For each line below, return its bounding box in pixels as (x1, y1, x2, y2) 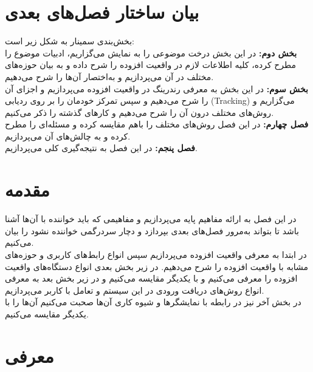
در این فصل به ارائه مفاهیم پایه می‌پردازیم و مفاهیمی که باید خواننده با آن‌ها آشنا (5, 212, 297, 225)
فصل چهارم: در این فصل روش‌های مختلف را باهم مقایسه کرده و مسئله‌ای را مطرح (5, 118, 309, 130)
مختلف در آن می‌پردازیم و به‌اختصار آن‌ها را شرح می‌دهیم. (5, 70, 214, 83)
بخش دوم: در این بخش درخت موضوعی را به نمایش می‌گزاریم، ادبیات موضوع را (5, 46, 297, 59)
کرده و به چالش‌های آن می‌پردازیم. (5, 129, 131, 142)
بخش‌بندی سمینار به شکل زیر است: (5, 35, 134, 47)
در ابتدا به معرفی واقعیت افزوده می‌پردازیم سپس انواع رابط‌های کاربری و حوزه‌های (5, 248, 307, 260)
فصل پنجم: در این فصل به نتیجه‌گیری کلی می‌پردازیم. (5, 141, 198, 154)
